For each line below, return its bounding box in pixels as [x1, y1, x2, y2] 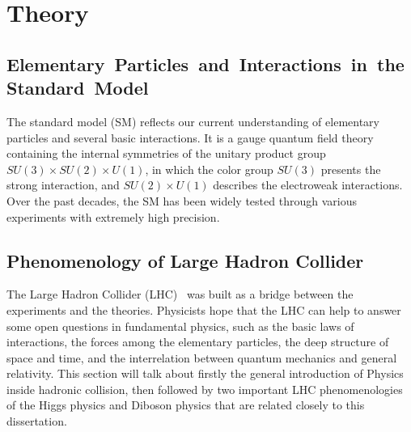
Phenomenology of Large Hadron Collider [6, 248, 364, 273]
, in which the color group [145, 160, 273, 177]
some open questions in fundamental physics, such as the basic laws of [6, 317, 354, 334]
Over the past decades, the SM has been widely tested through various [6, 192, 357, 209]
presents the [320, 160, 381, 177]
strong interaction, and [6, 176, 120, 193]
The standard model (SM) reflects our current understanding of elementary [6, 112, 379, 129]
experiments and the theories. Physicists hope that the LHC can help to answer [6, 301, 401, 318]
